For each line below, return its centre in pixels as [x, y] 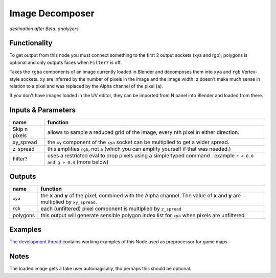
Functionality [31, 43]
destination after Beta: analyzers [44, 29]
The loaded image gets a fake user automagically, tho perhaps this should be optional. [100, 269]
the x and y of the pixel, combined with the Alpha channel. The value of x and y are [141, 195]
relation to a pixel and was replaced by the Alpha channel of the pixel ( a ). [86, 86]
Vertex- [249, 72]
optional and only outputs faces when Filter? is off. [66, 62]
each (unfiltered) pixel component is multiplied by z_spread [111, 208]
